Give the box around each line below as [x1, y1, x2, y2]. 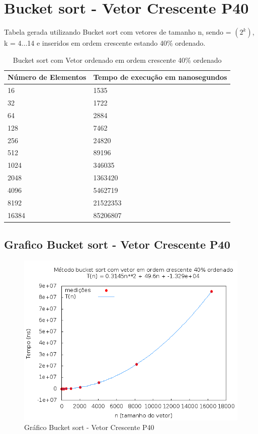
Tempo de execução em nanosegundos [93, 72, 227, 82]
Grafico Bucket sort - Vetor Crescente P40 [4, 237, 230, 252]
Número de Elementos [8, 72, 87, 82]
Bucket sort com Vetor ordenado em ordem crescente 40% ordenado [13, 54, 222, 65]
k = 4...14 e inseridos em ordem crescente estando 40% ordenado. [4, 38, 206, 48]
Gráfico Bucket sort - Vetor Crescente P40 [24, 422, 154, 432]
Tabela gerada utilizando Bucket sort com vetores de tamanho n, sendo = [4, 27, 231, 37]
